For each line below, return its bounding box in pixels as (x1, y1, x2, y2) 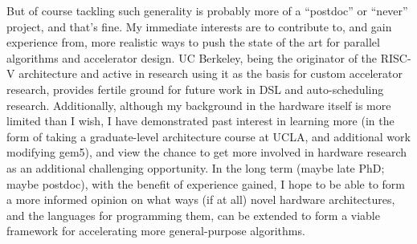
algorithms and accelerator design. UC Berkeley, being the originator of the (6, 49, 378, 66)
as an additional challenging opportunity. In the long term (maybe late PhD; (6, 159, 385, 176)
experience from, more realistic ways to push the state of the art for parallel (6, 34, 380, 51)
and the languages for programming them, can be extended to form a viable (6, 206, 380, 223)
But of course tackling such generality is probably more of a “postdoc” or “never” (6, 2, 408, 18)
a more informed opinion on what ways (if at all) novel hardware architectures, (6, 191, 395, 208)
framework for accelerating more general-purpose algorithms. (6, 222, 305, 239)
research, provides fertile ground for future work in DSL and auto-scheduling (6, 80, 384, 97)
